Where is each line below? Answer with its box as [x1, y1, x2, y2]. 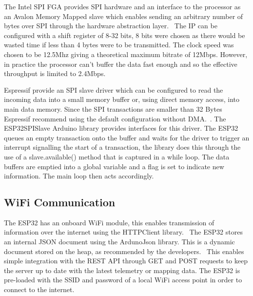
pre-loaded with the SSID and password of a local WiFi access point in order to [4, 275, 242, 285]
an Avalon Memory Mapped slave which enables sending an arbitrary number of [4, 11, 243, 21]
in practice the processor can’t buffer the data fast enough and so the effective [4, 59, 237, 69]
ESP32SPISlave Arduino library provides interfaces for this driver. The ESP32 [4, 123, 238, 133]
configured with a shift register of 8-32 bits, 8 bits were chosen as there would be [4, 30, 245, 40]
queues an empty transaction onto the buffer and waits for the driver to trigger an [4, 132, 250, 142]
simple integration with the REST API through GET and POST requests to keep [4, 256, 248, 266]
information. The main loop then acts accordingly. [4, 171, 154, 181]
